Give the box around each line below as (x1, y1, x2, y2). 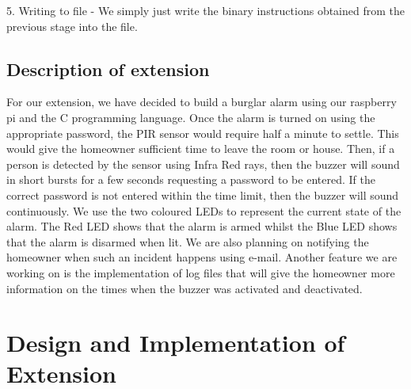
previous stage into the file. (6, 17, 138, 34)
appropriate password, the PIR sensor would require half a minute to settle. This (6, 124, 399, 141)
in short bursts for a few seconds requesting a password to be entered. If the (6, 171, 375, 188)
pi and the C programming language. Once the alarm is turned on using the (6, 109, 375, 125)
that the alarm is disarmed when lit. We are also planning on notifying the (6, 233, 369, 250)
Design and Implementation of (6, 326, 345, 359)
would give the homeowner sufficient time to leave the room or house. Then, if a (6, 140, 395, 157)
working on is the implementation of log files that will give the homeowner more (6, 264, 395, 280)
